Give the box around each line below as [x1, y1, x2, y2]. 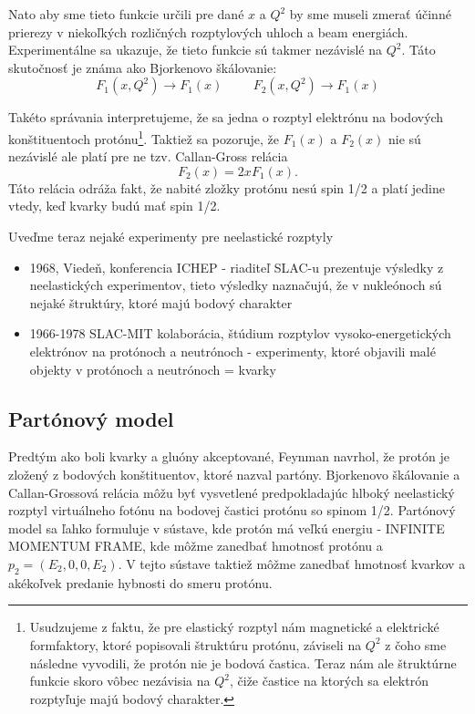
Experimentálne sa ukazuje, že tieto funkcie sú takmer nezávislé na [8, 40, 382, 59]
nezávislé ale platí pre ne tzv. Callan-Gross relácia [8, 147, 288, 166]
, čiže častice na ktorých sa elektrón [229, 671, 429, 690]
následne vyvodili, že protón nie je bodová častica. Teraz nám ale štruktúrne [29, 653, 457, 672]
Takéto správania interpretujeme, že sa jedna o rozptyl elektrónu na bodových [8, 108, 444, 127]
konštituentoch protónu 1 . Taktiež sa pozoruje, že [8, 126, 279, 148]
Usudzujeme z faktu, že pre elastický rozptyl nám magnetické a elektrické [29, 617, 439, 636]
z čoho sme [385, 635, 447, 654]
